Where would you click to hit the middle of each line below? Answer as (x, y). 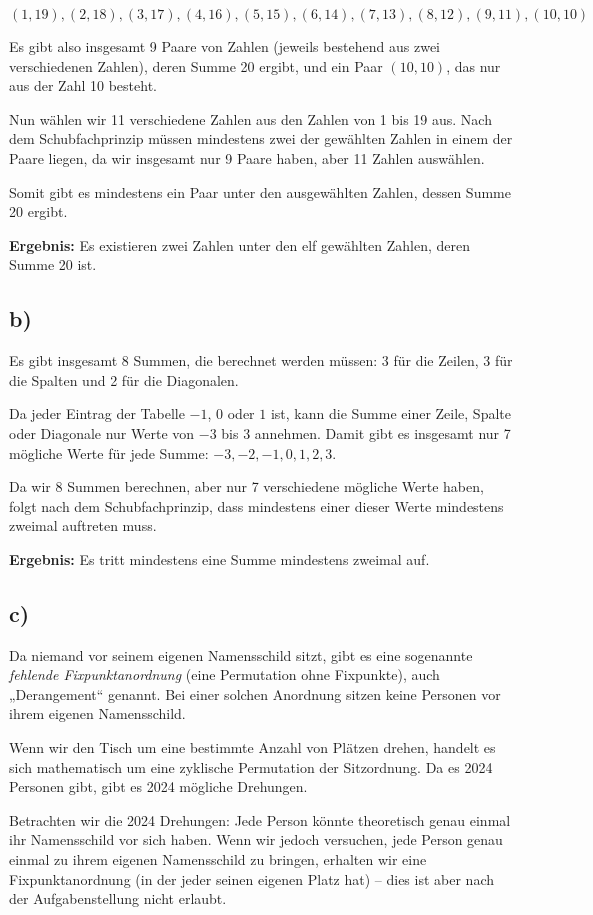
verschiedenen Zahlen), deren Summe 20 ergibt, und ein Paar (196, 65)
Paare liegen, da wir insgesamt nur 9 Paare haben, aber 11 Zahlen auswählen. (247, 157)
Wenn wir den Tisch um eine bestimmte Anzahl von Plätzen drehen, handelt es (252, 747)
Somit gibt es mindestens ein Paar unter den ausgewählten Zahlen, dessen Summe (260, 191)
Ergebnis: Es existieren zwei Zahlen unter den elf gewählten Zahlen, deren (239, 244)
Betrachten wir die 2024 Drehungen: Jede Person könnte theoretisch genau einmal (260, 819)
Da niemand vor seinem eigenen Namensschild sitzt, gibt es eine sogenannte (241, 654)
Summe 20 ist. (53, 264)
